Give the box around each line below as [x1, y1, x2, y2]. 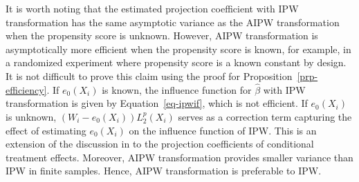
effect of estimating [6, 123, 86, 137]
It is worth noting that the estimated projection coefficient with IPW [6, 1, 299, 15]
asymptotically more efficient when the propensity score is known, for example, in [6, 41, 351, 56]
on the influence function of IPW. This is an [129, 123, 317, 137]
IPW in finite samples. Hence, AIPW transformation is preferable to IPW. [6, 163, 322, 178]
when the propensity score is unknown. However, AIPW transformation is [6, 28, 318, 43]
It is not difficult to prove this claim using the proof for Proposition [6, 68, 293, 83]
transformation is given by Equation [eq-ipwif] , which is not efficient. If [6, 96, 308, 110]
